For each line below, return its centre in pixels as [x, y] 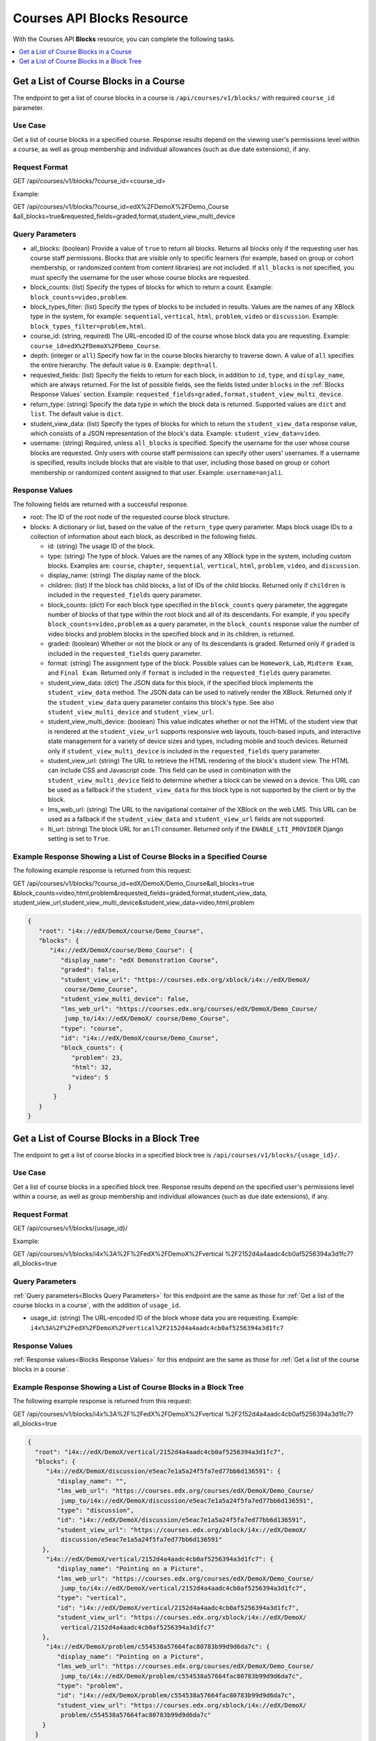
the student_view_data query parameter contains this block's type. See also [161, 702]
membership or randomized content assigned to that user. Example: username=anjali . [157, 472]
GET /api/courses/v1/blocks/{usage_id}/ [70, 1228]
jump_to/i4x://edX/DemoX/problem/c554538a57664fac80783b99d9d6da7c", [181, 1676]
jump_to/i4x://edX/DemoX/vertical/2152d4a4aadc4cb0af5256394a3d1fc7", [183, 1588]
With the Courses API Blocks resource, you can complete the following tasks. [124, 39]
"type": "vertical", [92, 1598]
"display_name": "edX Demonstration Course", [139, 960]
